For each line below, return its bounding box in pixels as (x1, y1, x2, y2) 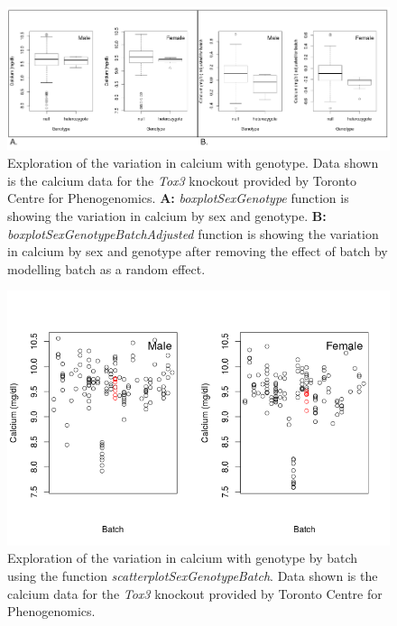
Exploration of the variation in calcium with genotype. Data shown (7, 153, 379, 172)
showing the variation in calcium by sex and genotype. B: (7, 206, 327, 225)
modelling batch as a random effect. (7, 259, 206, 278)
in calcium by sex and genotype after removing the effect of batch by (7, 242, 388, 261)
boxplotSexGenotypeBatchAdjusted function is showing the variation (7, 224, 379, 243)
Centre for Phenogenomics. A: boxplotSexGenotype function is (7, 189, 349, 207)
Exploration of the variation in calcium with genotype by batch (7, 548, 358, 567)
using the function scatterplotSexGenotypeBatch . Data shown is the (7, 566, 378, 585)
